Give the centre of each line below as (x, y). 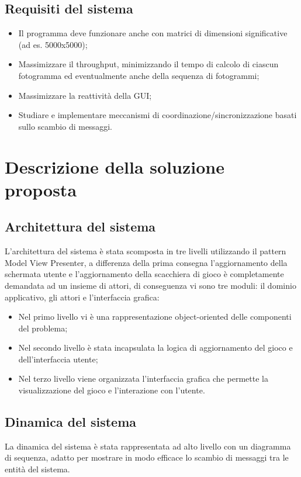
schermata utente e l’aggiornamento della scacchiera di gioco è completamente (144, 274)
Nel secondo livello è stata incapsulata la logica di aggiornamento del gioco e (155, 348)
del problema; (43, 328)
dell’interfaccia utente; (58, 359)
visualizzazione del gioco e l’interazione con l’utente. (112, 390)
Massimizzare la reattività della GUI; (85, 95)
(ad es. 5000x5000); (53, 44)
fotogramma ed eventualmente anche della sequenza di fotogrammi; (139, 75)
